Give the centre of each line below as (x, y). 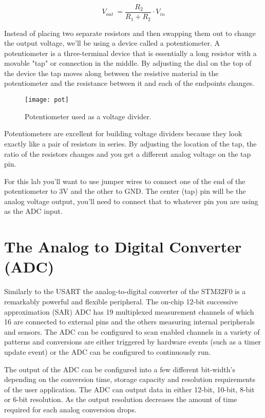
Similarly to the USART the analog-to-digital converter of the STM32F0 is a (125, 291)
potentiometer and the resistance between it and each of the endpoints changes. (129, 83)
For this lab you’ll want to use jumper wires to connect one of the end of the (125, 181)
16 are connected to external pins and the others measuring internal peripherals (129, 322)
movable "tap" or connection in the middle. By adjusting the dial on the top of (128, 63)
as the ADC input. (33, 211)
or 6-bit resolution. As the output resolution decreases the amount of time (121, 399)
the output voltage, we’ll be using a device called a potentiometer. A (112, 43)
